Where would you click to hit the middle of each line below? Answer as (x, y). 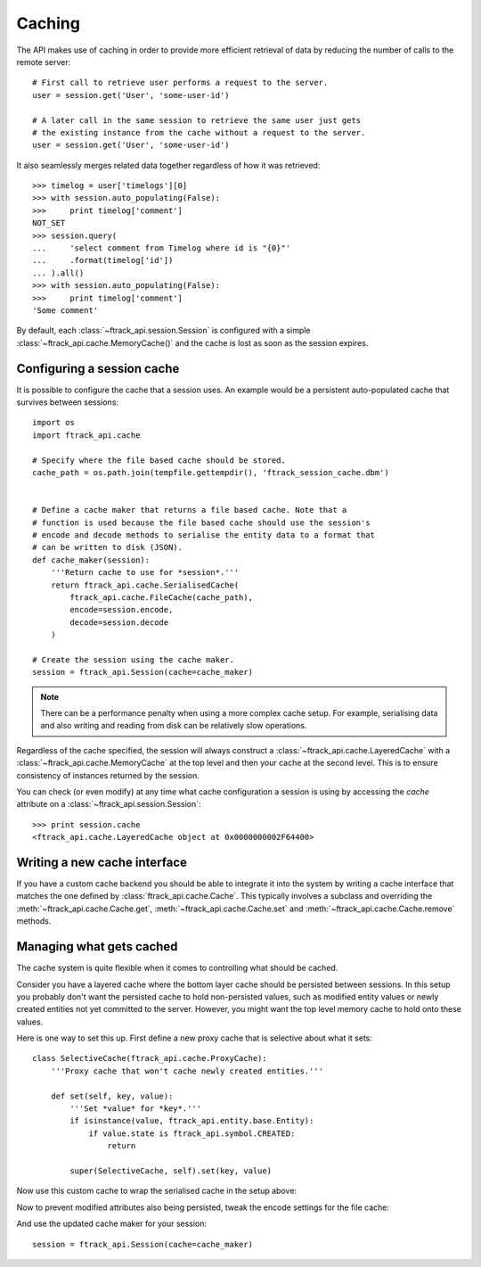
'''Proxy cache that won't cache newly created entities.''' (187, 1071)
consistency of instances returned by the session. (108, 775)
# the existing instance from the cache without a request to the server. (199, 132)
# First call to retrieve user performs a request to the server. (180, 83)
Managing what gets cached (97, 946)
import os (53, 423)
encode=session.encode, (122, 610)
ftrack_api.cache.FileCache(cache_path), (162, 597)
